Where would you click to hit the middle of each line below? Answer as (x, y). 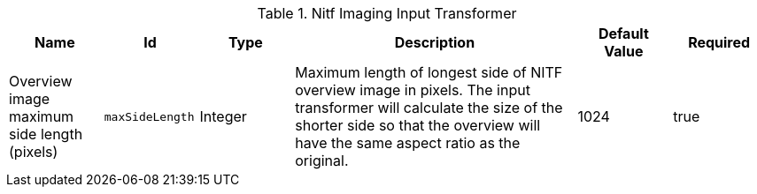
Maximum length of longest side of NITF (429, 72)
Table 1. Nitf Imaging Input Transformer (387, 13)
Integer (223, 116)
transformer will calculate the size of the (429, 108)
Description (435, 42)
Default (623, 34)
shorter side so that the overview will (418, 125)
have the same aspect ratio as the (408, 143)
